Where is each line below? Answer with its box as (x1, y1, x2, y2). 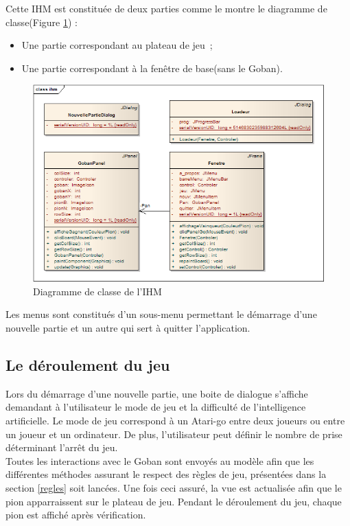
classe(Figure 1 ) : (5, 14, 78, 29)
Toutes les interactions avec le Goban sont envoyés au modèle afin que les (5, 453, 314, 468)
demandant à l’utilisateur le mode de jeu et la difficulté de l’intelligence (5, 400, 306, 414)
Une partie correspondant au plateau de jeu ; (21, 38, 213, 52)
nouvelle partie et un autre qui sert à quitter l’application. (5, 320, 250, 334)
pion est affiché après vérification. (5, 507, 146, 522)
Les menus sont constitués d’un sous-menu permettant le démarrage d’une (5, 307, 317, 321)
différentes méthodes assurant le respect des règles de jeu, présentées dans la (5, 467, 327, 481)
